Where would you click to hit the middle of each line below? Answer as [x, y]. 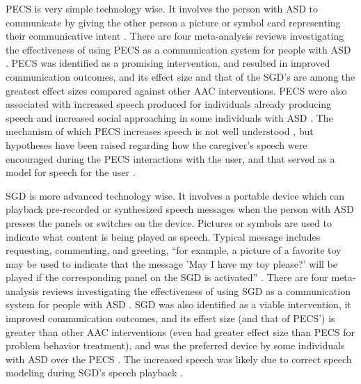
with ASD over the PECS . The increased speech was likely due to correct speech [179, 359]
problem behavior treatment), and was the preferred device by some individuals [175, 345]
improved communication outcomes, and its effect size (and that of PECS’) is [170, 318]
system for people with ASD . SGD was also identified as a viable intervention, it [178, 304]
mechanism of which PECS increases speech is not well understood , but [160, 131]
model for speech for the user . [71, 172]
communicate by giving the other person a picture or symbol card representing [173, 22]
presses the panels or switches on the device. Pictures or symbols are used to [169, 222]
